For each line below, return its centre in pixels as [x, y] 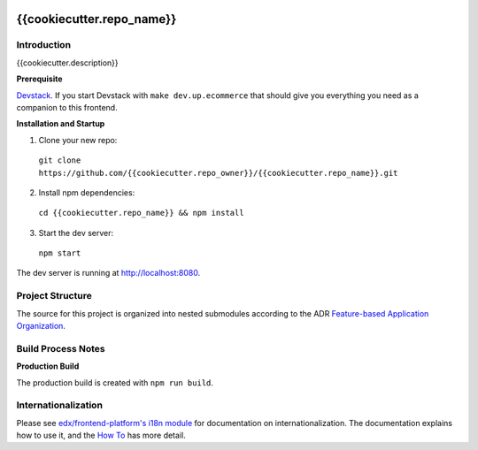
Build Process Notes [61, 348]
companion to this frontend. [67, 107]
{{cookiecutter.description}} [67, 63]
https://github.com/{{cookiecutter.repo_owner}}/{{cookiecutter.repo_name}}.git [218, 173]
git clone [60, 160]
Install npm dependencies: [87, 192]
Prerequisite [39, 79]
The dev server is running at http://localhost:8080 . [108, 273]
